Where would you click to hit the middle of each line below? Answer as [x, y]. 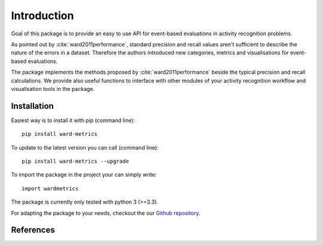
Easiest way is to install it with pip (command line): [73, 120]
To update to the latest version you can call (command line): [85, 147]
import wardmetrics [50, 188]
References [33, 230]
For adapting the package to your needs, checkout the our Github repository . [106, 213]
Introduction [42, 16]
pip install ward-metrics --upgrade [75, 161]
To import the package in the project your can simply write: [84, 175]
